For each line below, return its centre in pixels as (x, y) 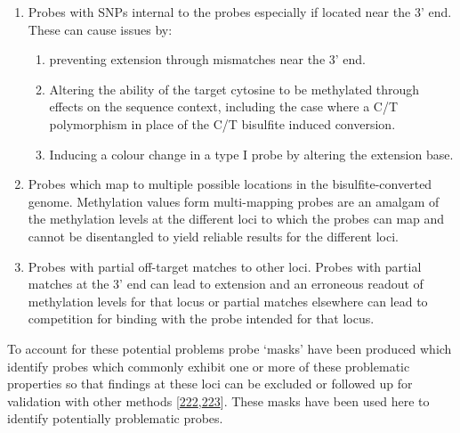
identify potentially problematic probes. (115, 418)
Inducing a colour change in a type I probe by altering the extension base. (251, 154)
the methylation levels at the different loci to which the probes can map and (236, 219)
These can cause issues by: (100, 29)
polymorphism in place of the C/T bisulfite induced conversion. (222, 123)
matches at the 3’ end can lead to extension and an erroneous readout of (226, 284)
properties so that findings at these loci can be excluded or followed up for (210, 384)
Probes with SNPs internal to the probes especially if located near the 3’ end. (240, 12)
